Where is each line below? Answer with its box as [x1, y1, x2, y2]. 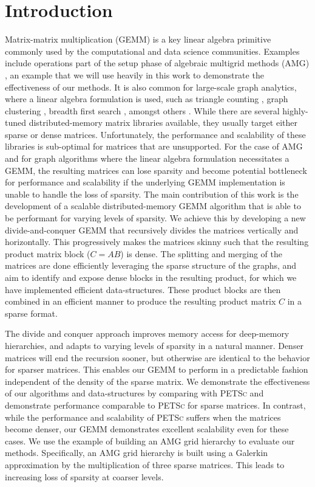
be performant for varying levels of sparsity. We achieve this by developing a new [5, 212, 306, 224]
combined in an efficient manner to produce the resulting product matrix [5, 295, 276, 308]
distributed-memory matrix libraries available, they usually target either [29, 116, 297, 129]
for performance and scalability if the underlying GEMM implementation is [5, 176, 285, 188]
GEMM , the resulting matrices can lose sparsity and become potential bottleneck [5, 164, 307, 176]
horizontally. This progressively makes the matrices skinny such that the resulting [5, 235, 309, 248]
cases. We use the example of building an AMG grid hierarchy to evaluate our [5, 434, 295, 447]
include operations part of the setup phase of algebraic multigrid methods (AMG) [5, 57, 310, 69]
